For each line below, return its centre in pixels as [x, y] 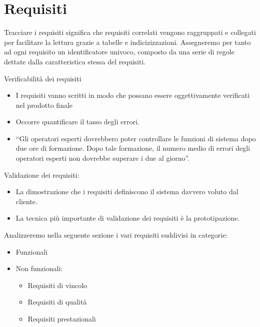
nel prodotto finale [44, 105]
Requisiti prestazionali [62, 319]
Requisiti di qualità [57, 302]
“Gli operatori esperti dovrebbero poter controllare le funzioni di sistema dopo [136, 138]
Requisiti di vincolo [57, 285]
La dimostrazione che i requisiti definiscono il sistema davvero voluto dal [127, 191]
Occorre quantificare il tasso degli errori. [77, 122]
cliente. [26, 201]
